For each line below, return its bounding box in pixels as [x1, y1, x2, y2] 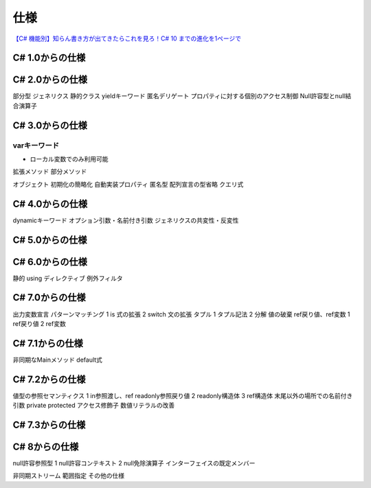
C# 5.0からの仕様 [12, 234, 87, 246]
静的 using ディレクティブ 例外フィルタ [12, 274, 123, 282]
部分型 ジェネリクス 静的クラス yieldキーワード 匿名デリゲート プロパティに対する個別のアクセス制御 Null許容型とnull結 [12, 92, 352, 100]
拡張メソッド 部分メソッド [12, 167, 87, 176]
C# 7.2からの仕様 [12, 373, 86, 385]
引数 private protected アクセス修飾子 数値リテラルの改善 [12, 402, 175, 410]
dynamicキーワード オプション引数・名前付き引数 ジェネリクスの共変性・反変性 [12, 216, 239, 224]
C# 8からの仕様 [12, 441, 79, 452]
